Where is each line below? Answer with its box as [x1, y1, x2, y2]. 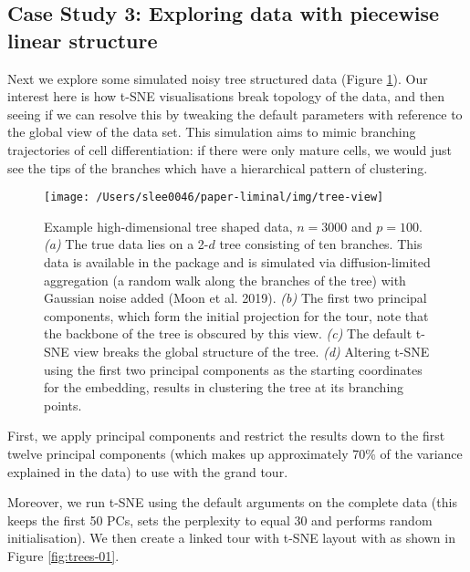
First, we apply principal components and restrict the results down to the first [7, 426, 445, 445]
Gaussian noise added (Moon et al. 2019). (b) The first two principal [44, 288, 427, 307]
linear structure [7, 26, 158, 54]
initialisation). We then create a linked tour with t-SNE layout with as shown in [7, 528, 455, 547]
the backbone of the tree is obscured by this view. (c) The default [44, 324, 413, 343]
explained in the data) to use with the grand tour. [7, 462, 288, 481]
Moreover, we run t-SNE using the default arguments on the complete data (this [7, 493, 457, 512]
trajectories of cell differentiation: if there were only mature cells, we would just [7, 140, 452, 159]
